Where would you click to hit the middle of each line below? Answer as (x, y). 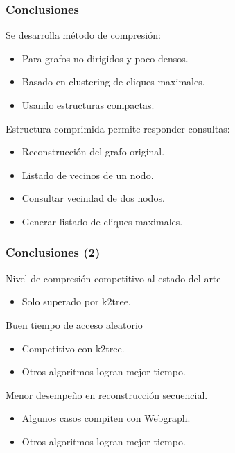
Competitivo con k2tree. (73, 348)
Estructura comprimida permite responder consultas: (118, 128)
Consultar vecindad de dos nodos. (93, 198)
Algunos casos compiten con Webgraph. (106, 418)
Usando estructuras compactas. (88, 105)
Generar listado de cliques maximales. (102, 221)
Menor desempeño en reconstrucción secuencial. (107, 394)
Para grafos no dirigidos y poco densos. (105, 58)
